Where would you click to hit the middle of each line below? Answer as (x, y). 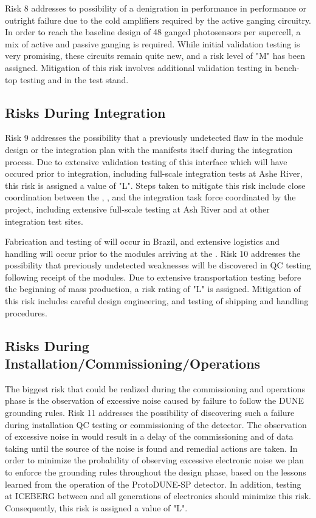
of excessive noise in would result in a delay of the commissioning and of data (149, 436)
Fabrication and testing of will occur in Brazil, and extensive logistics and (142, 241)
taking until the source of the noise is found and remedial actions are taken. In (151, 448)
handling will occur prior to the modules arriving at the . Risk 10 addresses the (153, 253)
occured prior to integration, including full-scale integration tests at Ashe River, (154, 173)
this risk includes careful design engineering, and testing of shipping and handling (157, 301)
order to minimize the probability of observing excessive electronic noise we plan (155, 460)
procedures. (26, 312)
